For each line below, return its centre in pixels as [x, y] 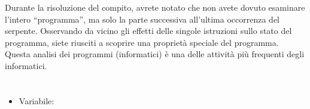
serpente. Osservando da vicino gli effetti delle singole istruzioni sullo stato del [148, 31]
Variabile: [37, 100]
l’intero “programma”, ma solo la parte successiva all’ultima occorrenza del [142, 19]
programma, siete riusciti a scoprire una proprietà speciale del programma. [142, 42]
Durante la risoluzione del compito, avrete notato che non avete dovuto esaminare [155, 7]
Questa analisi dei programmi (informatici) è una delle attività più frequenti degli [155, 54]
